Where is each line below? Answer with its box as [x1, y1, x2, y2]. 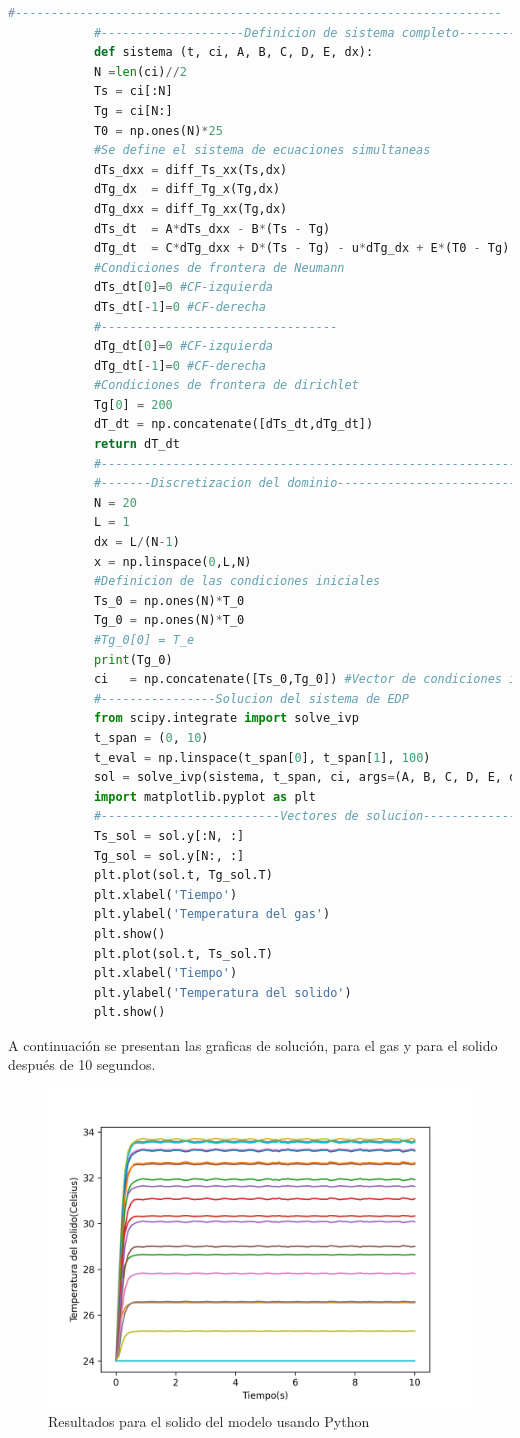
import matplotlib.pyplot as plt [93, 789, 316, 804]
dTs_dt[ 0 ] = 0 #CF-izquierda [93, 280, 273, 295]
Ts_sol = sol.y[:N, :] [93, 828, 245, 843]
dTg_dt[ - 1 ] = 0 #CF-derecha [93, 358, 266, 373]
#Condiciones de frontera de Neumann [93, 260, 345, 275]
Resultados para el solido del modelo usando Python [48, 1410, 370, 1431]
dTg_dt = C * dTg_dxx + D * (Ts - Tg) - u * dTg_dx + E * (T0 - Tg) [93, 241, 510, 256]
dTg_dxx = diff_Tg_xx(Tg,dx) [93, 201, 288, 216]
